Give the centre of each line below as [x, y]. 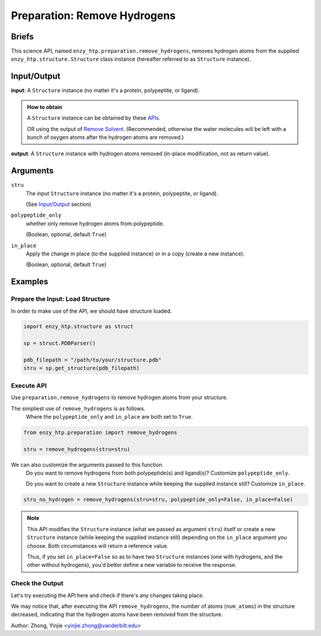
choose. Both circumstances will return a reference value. [98, 545]
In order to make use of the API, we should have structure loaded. [92, 311]
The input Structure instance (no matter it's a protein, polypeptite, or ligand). [122, 193]
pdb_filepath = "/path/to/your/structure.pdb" [92, 360]
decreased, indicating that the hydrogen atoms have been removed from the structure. [117, 615]
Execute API [29, 385]
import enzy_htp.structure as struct [78, 327]
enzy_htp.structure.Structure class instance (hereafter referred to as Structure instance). [131, 59]
